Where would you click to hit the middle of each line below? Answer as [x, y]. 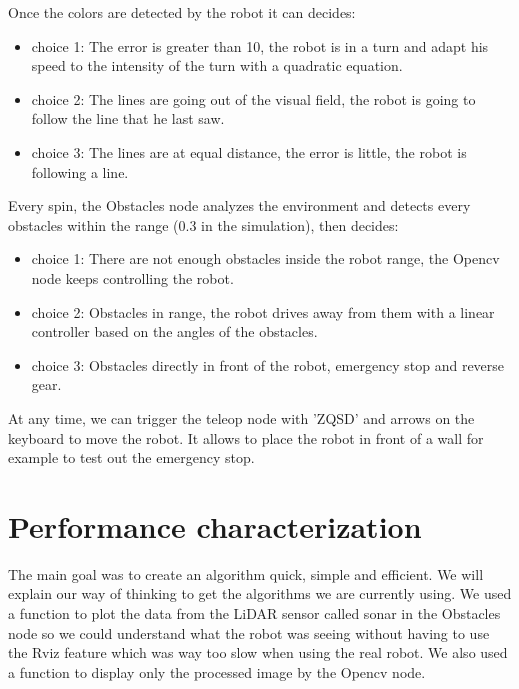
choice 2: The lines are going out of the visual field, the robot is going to [253, 98]
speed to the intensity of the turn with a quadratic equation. [217, 65]
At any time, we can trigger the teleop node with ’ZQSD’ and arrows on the [241, 417]
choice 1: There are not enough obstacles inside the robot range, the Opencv [265, 258]
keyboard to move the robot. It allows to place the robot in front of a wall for [246, 437]
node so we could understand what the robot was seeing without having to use [249, 632]
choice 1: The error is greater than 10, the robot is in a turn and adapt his [260, 45]
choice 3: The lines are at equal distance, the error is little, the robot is [249, 151]
